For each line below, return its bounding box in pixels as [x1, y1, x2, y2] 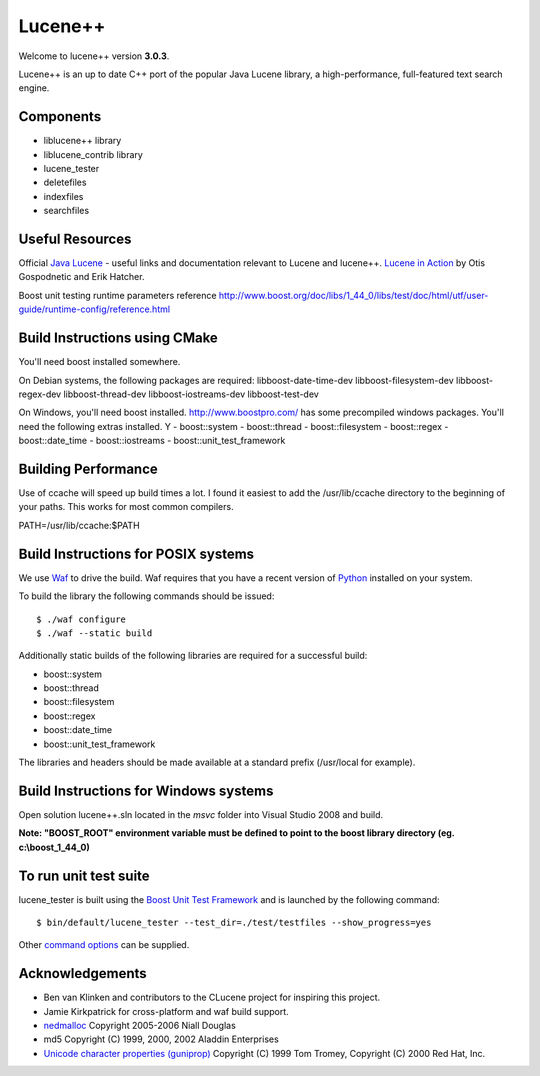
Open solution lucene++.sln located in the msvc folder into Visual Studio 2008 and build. [18, 808, 384, 820]
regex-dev [18, 388, 62, 400]
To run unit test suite [18, 867, 150, 884]
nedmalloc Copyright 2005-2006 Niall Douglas [43, 1020, 237, 1032]
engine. [18, 82, 50, 94]
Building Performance [18, 460, 159, 477]
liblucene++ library [43, 135, 122, 147]
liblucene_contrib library [43, 148, 144, 160]
